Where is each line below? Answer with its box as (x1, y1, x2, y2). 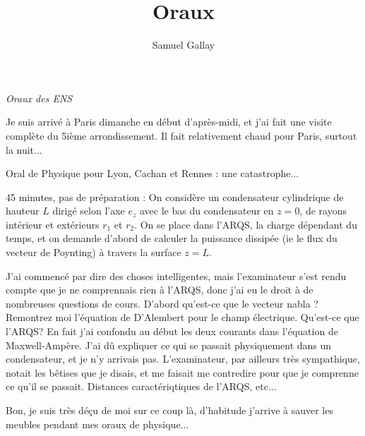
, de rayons (299, 203, 347, 218)
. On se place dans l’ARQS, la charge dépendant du (134, 217, 357, 231)
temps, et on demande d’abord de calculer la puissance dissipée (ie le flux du (6, 231, 337, 246)
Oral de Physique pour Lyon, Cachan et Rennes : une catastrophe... (6, 166, 299, 181)
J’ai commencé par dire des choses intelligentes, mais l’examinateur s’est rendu (6, 268, 347, 283)
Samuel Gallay (152, 37, 215, 52)
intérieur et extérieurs (6, 217, 100, 231)
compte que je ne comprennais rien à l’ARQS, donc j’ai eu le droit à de (6, 282, 313, 297)
